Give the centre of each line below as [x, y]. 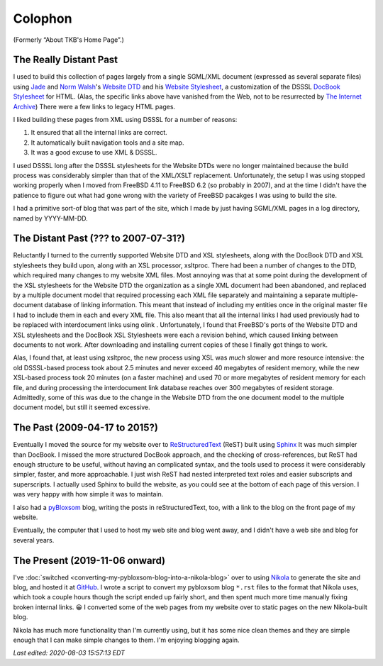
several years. [34, 540]
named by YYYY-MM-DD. [50, 218]
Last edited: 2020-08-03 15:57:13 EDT [69, 653]
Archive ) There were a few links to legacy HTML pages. [94, 106]
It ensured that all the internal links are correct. [99, 133]
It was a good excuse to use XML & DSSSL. [94, 152]
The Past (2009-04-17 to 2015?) [86, 428]
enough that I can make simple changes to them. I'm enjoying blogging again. [127, 640]
